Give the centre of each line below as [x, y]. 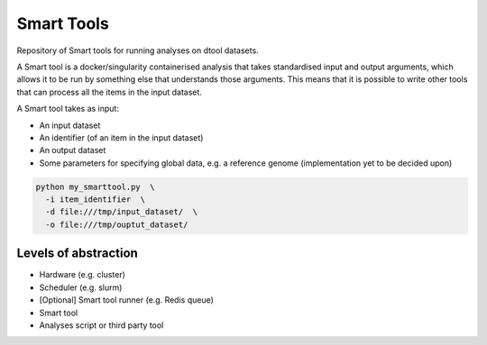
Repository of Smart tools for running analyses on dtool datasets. [138, 50]
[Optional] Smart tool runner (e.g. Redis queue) [126, 300]
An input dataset [70, 125]
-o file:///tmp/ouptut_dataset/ [117, 224]
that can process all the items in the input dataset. [110, 92]
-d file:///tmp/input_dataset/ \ [122, 212]
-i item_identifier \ [96, 200]
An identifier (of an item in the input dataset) [121, 137]
